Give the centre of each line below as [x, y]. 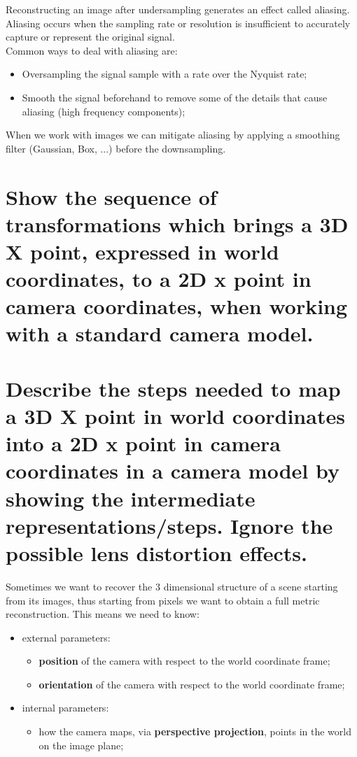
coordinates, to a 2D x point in [159, 279]
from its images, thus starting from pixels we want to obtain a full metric [163, 600]
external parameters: [66, 637]
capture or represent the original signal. [90, 37]
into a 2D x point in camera [143, 443]
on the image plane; [81, 745]
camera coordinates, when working [177, 306]
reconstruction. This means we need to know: [103, 614]
